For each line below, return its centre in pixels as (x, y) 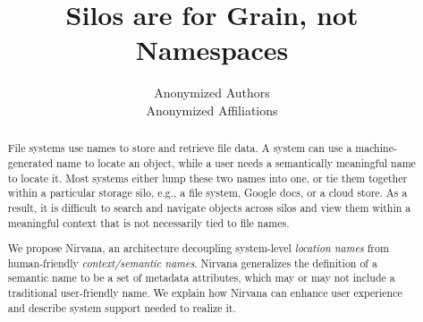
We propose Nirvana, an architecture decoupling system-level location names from (198, 248)
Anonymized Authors (212, 93)
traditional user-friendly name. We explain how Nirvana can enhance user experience (205, 293)
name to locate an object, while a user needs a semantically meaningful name (236, 162)
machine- (376, 148)
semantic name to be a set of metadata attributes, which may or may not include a (201, 278)
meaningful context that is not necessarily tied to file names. (148, 222)
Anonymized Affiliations (212, 110)
